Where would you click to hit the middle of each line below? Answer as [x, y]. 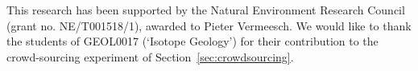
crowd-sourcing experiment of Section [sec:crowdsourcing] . [150, 56]
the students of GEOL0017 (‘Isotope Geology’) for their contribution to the [192, 41]
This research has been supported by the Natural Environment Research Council [206, 10]
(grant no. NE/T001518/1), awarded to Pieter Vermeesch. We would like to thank [209, 25]
